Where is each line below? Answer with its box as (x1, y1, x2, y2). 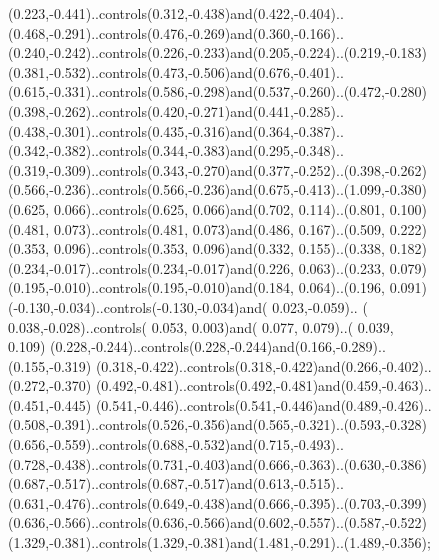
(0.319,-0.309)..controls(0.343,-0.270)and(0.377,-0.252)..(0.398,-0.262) (8, 159, 428, 180)
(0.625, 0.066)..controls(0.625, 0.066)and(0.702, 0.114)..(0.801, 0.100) (8, 198, 428, 219)
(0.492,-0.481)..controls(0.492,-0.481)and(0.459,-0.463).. (95, 375, 432, 396)
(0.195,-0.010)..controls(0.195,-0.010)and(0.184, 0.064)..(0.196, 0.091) (8, 277, 428, 298)
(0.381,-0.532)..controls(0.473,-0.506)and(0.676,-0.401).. (8, 61, 344, 82)
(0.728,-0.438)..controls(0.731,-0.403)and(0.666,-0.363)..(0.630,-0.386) (8, 453, 428, 474)
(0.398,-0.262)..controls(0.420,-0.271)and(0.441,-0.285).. (8, 100, 344, 121)
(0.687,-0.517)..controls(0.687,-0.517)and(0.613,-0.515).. (8, 473, 344, 494)
